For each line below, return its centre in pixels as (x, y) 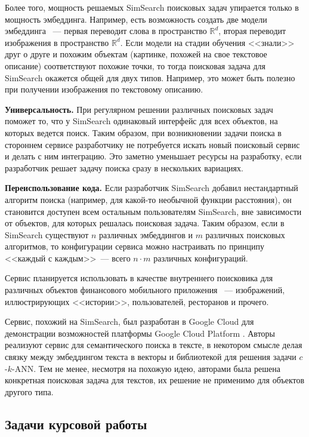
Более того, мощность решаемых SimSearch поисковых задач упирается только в (152, 7)
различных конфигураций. (201, 258)
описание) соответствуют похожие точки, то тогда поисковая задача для (135, 65)
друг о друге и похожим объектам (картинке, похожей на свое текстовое (136, 54)
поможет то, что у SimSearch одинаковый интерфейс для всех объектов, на (141, 121)
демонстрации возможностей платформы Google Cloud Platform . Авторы (140, 333)
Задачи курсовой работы (76, 424)
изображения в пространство (57, 42)
